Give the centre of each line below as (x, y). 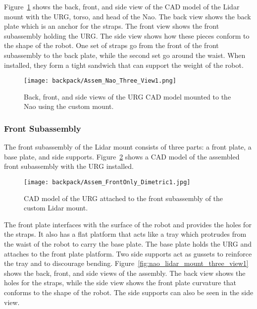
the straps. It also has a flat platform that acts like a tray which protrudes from (125, 234)
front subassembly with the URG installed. (69, 166)
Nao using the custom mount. (69, 106)
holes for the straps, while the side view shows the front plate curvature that (120, 283)
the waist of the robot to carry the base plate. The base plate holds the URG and (128, 244)
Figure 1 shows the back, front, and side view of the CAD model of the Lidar (122, 6)
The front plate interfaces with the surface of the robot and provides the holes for (128, 224)
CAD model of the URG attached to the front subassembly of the (124, 198)
